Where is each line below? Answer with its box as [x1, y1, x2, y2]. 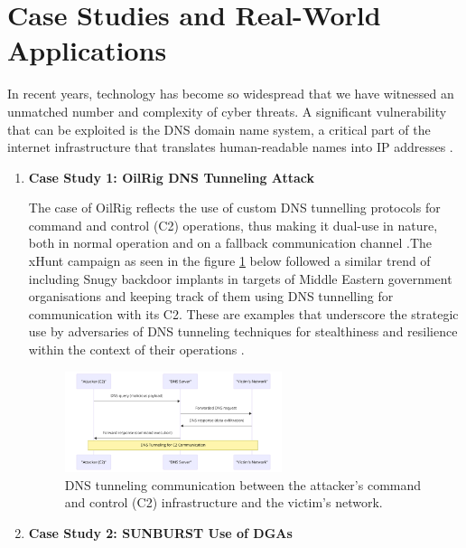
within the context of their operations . [28, 340, 245, 359]
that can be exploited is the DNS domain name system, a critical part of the [7, 119, 431, 138]
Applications [7, 32, 167, 69]
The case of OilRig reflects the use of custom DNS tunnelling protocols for [28, 198, 441, 217]
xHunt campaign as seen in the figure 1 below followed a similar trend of [28, 251, 431, 270]
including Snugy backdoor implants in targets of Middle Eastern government [28, 269, 452, 288]
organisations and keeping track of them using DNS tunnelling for [28, 287, 394, 306]
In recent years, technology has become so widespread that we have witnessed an [7, 84, 454, 103]
